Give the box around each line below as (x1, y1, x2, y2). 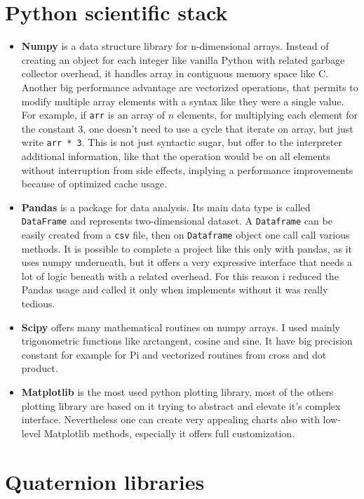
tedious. (21, 296, 55, 311)
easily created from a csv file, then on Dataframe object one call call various (21, 227, 350, 242)
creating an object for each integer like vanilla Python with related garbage (21, 52, 345, 67)
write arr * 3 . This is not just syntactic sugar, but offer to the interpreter (21, 135, 342, 149)
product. (21, 361, 58, 375)
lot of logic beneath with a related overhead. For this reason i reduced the (21, 268, 339, 283)
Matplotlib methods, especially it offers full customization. (43, 425, 295, 440)
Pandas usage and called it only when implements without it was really (21, 282, 328, 297)
